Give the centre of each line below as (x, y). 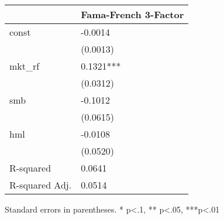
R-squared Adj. (41, 185)
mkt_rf (25, 66)
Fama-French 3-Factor (132, 14)
